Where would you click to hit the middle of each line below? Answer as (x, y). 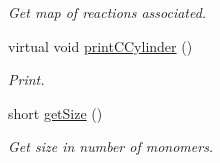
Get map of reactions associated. (107, 12)
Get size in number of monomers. (111, 146)
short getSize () (55, 112)
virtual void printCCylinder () (100, 45)
